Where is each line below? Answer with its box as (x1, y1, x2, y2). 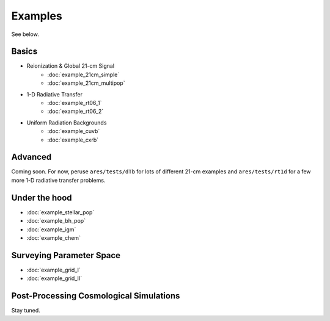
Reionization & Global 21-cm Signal (26, 62, 115, 70)
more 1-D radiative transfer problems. (11, 176, 106, 184)
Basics (11, 46, 38, 57)
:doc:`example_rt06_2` (47, 107, 104, 115)
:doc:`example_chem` (26, 234, 81, 241)
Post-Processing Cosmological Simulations (11, 290, 180, 301)
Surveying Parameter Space (11, 250, 121, 261)
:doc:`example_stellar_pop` (26, 208, 95, 216)
